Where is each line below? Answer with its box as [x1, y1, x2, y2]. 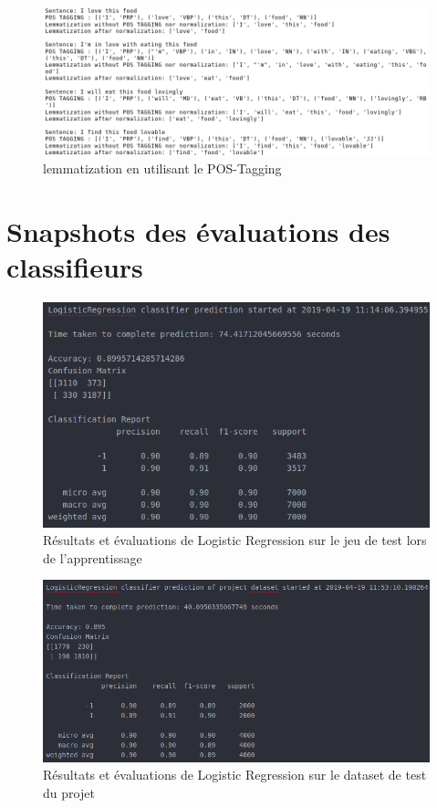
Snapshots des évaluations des [6, 213, 390, 249]
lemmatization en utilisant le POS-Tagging [43, 159, 282, 178]
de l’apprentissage [43, 548, 142, 567]
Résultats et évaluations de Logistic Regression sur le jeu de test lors [43, 530, 427, 550]
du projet [43, 782, 95, 802]
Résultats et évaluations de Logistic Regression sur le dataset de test [43, 765, 427, 784]
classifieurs [6, 248, 143, 286]
